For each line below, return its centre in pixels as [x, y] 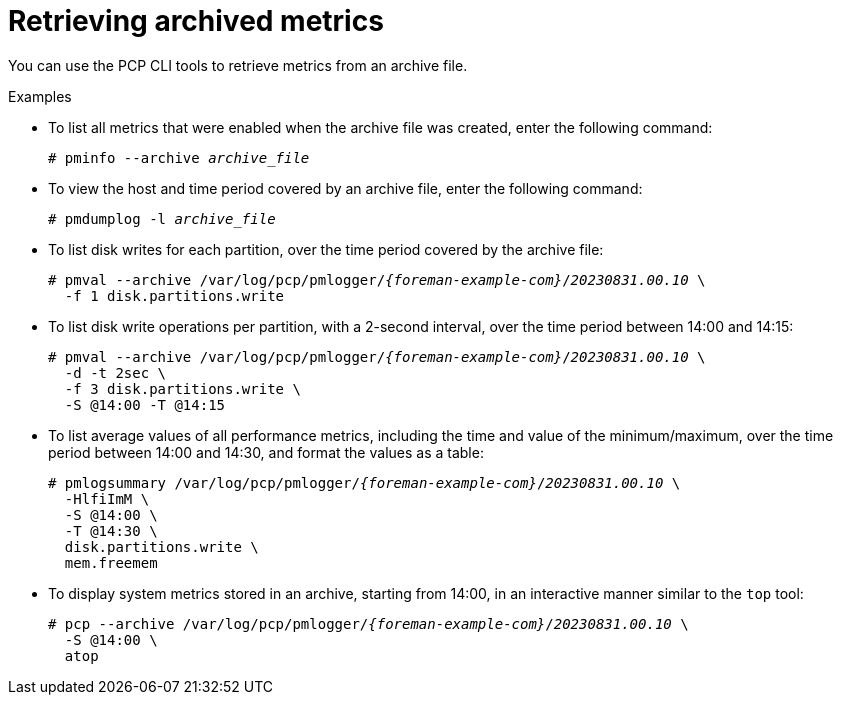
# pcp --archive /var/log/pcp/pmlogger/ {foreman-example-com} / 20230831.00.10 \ [368, 623]
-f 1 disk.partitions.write [174, 295]
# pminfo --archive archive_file [179, 157]
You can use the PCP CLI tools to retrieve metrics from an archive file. [238, 65]
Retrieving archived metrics [196, 21]
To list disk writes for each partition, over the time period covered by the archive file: [326, 249]
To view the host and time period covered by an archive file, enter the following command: [345, 188]
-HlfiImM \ [107, 498]
